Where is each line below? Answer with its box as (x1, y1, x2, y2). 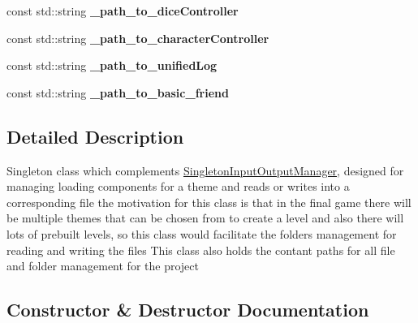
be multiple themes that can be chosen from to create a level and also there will (6, 209, 404, 226)
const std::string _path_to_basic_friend (6, 84, 229, 101)
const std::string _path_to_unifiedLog (6, 57, 218, 74)
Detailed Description (6, 123, 184, 149)
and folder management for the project (6, 257, 199, 274)
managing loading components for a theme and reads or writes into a (6, 178, 350, 195)
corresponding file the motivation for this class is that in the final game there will (6, 193, 412, 210)
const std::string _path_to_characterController (6, 29, 269, 46)
